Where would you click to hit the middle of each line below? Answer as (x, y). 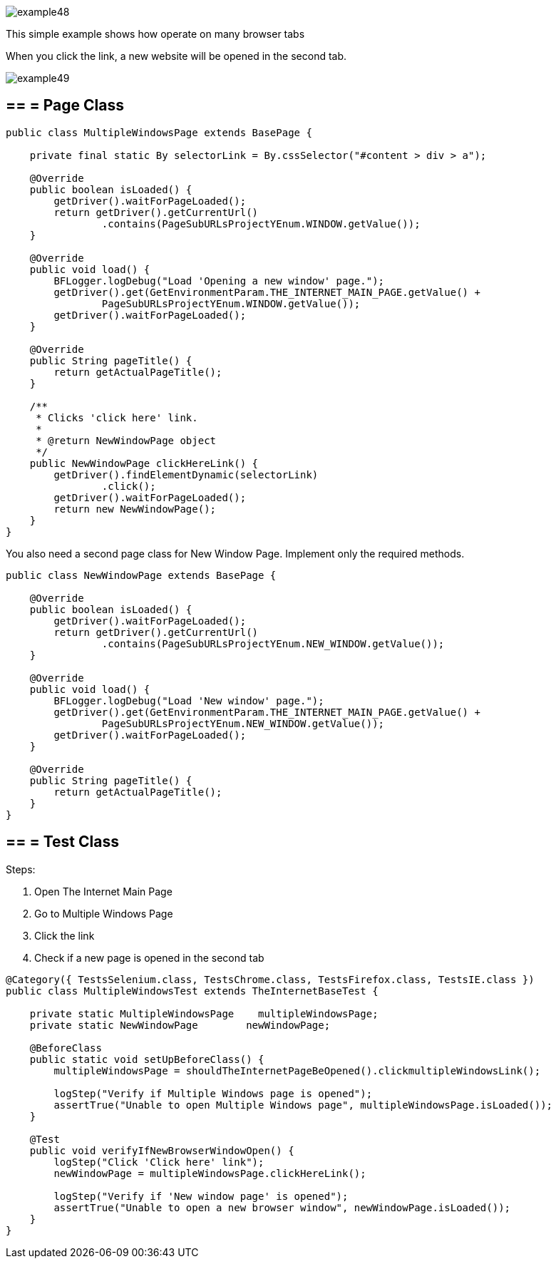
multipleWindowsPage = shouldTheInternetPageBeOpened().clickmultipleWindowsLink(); (297, 1070)
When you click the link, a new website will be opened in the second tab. (176, 56)
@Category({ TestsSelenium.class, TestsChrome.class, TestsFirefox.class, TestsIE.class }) (270, 979)
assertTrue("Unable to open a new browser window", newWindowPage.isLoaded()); (282, 1207)
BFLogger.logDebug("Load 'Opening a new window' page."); (219, 281)
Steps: (21, 869)
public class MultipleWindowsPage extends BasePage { (159, 132)
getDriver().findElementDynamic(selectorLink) (186, 474)
